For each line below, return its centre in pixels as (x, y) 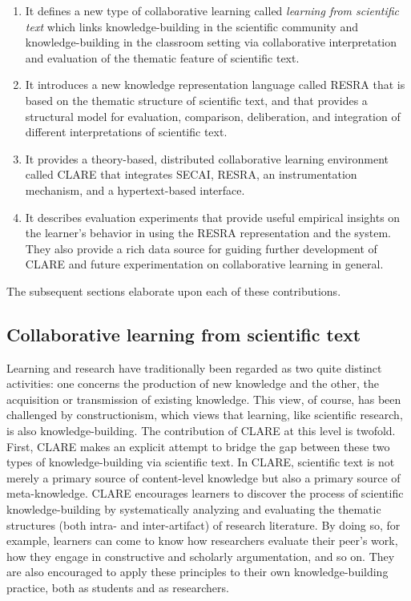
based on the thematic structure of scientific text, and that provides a (196, 100)
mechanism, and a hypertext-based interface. (135, 190)
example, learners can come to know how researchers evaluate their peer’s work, (202, 540)
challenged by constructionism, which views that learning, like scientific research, (205, 415)
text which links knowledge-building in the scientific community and (191, 26)
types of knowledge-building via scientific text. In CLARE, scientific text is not (201, 462)
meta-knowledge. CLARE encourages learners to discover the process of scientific (205, 493)
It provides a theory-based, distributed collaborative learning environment (207, 158)
